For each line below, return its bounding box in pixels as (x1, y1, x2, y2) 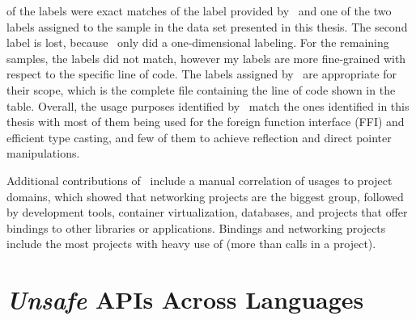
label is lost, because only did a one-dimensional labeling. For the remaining (6, 34, 389, 51)
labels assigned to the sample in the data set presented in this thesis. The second (6, 18, 408, 35)
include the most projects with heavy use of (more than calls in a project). (6, 235, 376, 252)
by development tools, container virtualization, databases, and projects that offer (6, 204, 408, 221)
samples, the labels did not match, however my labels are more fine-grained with (6, 49, 406, 66)
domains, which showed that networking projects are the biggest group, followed (6, 187, 404, 204)
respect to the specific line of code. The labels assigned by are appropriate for (6, 65, 397, 82)
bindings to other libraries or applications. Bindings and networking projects (6, 219, 386, 236)
